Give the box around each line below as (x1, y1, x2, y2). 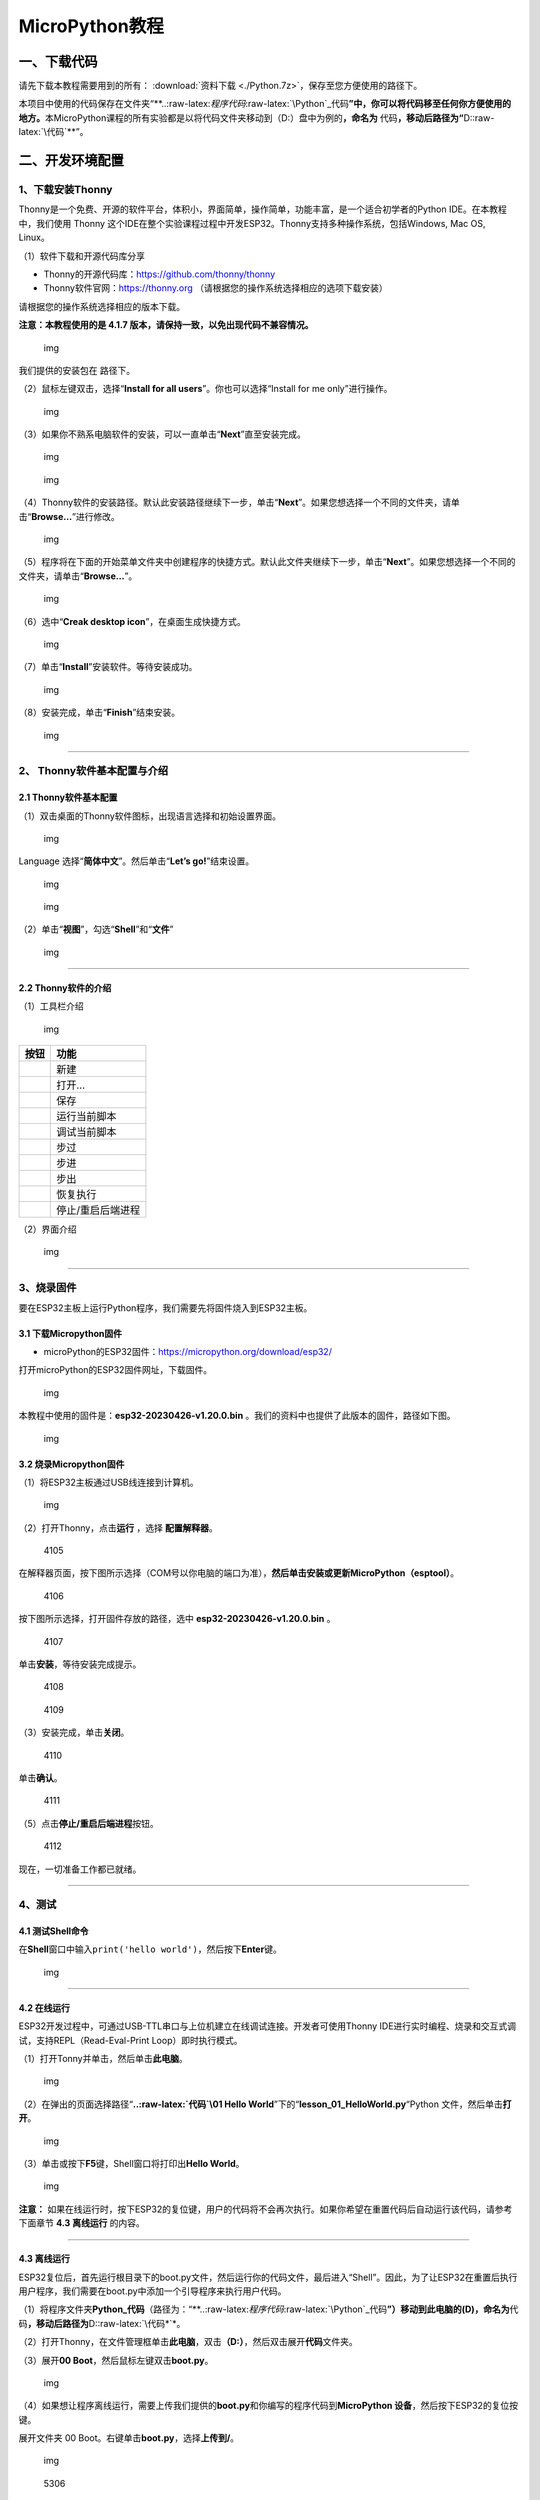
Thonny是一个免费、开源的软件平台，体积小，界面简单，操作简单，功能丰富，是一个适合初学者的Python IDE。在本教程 (18, 203, 507, 215)
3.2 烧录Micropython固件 (18, 1458, 125, 1470)
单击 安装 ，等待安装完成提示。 (18, 1658, 142, 1670)
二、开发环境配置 (18, 152, 124, 169)
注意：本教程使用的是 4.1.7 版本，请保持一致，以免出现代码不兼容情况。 (18, 319, 314, 331)
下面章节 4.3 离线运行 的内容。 (18, 2217, 145, 2229)
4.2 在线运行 (18, 2001, 70, 2014)
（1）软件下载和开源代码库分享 (18, 250, 145, 262)
